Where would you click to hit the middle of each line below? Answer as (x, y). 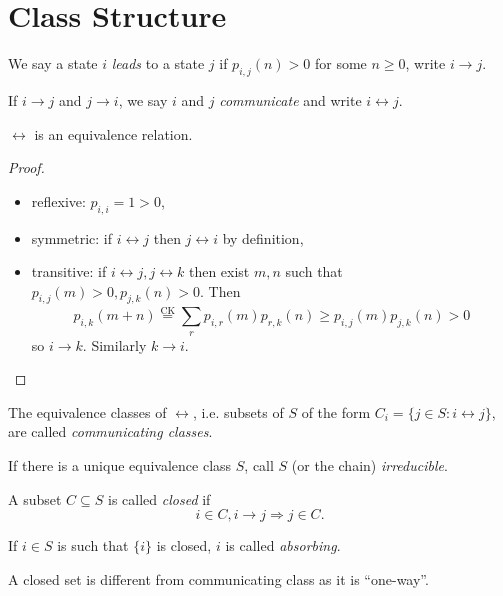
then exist (219, 271)
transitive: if (69, 271)
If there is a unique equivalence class (120, 465)
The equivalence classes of (87, 411)
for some (340, 63)
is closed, (184, 545)
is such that (93, 545)
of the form (336, 411)
